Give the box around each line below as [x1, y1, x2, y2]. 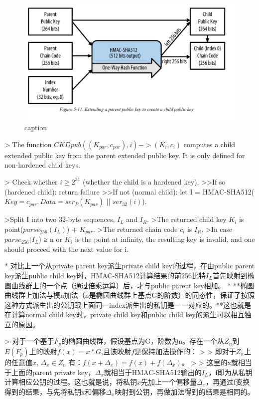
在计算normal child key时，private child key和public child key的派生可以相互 [4, 309, 245, 320]
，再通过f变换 [206, 377, 250, 387]
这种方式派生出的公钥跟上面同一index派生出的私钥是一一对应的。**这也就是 [4, 299, 252, 310]
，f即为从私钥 [208, 367, 253, 377]
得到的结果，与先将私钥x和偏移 [4, 386, 106, 397]
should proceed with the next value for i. [4, 243, 129, 254]
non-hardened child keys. [4, 160, 80, 170]
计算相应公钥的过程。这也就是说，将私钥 [4, 377, 137, 387]
